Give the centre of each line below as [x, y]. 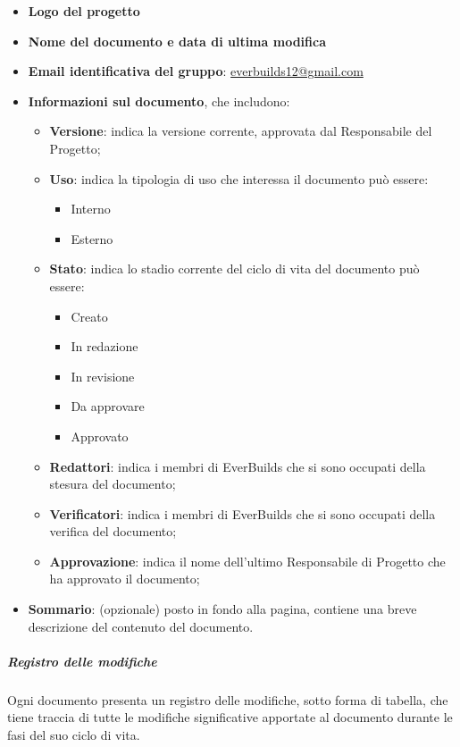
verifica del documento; [113, 531]
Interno [91, 209]
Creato [89, 316]
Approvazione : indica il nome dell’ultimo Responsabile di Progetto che [247, 561]
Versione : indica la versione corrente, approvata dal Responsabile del [241, 131]
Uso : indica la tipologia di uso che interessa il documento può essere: [239, 178]
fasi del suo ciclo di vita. [74, 734]
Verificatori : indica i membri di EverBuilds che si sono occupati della [243, 513]
